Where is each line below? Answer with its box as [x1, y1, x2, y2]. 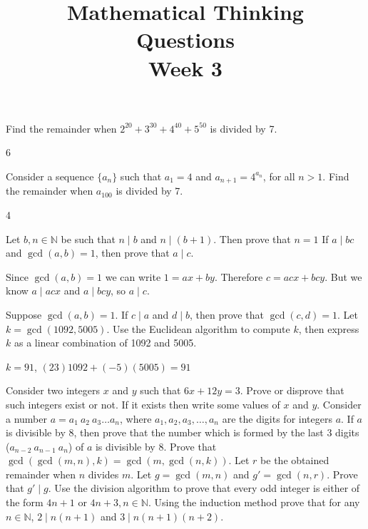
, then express [298, 321, 359, 336]
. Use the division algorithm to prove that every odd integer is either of [48, 481, 360, 495]
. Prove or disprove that [240, 383, 344, 398]
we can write [105, 269, 161, 284]
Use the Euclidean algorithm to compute [112, 321, 290, 336]
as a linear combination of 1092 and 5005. [14, 335, 197, 350]
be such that [61, 231, 116, 246]
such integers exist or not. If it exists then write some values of [6, 396, 280, 411]
